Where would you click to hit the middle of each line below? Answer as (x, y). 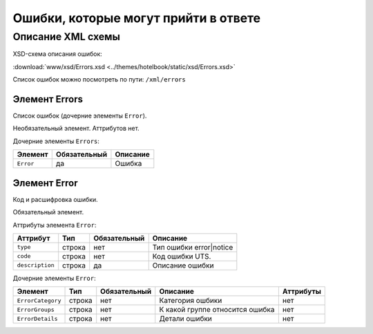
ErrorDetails (37, 318)
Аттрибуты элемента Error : (55, 225)
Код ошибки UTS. (182, 256)
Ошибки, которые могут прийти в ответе (137, 18)
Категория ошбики (191, 301)
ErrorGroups (36, 309)
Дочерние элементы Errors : (56, 141)
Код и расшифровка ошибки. (55, 199)
